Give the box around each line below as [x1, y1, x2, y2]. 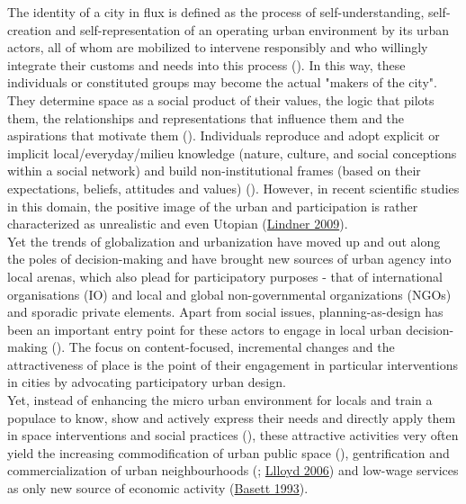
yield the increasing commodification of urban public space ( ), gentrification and [7, 443, 450, 462]
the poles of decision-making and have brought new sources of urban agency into [7, 249, 452, 268]
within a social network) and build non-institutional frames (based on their [7, 161, 421, 180]
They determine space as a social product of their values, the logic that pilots [7, 90, 435, 109]
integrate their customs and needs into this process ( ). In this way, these [7, 55, 406, 74]
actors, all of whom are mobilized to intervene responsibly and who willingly [7, 38, 428, 57]
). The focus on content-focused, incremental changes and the [56, 337, 395, 356]
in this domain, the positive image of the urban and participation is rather [7, 196, 418, 215]
